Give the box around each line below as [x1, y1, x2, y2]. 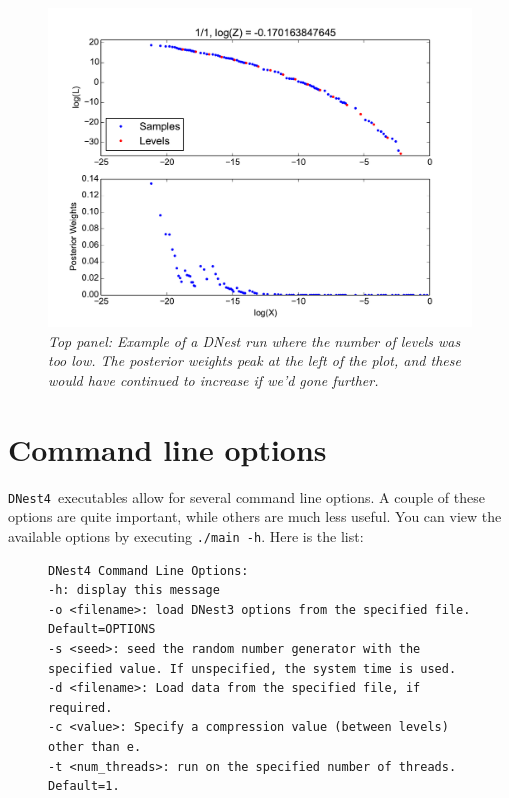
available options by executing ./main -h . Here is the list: [8, 525, 364, 546]
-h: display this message [48, 583, 220, 598]
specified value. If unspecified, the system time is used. [48, 661, 457, 676]
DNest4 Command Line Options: [48, 563, 249, 578]
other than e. [48, 739, 142, 754]
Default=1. [48, 779, 120, 794]
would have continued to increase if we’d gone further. [48, 370, 379, 391]
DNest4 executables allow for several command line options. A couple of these [8, 486, 485, 507]
